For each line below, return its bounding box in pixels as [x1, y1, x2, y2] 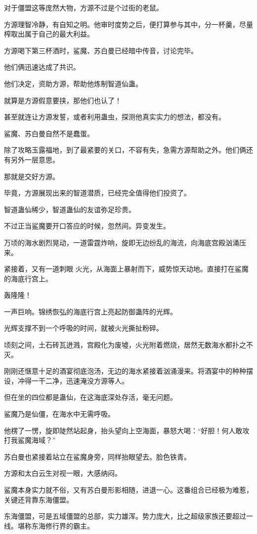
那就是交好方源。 [4, 171, 59, 181]
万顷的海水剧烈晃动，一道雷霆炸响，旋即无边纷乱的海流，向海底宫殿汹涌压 [4, 237, 246, 247]
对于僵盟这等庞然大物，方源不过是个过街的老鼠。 [4, 2, 163, 12]
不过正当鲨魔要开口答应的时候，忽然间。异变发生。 [4, 221, 170, 231]
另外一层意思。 [10, 154, 59, 164]
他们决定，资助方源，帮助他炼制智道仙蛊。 [4, 78, 142, 88]
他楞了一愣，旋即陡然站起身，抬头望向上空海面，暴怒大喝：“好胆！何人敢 [4, 425, 243, 435]
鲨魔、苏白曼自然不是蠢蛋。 [4, 128, 94, 138]
